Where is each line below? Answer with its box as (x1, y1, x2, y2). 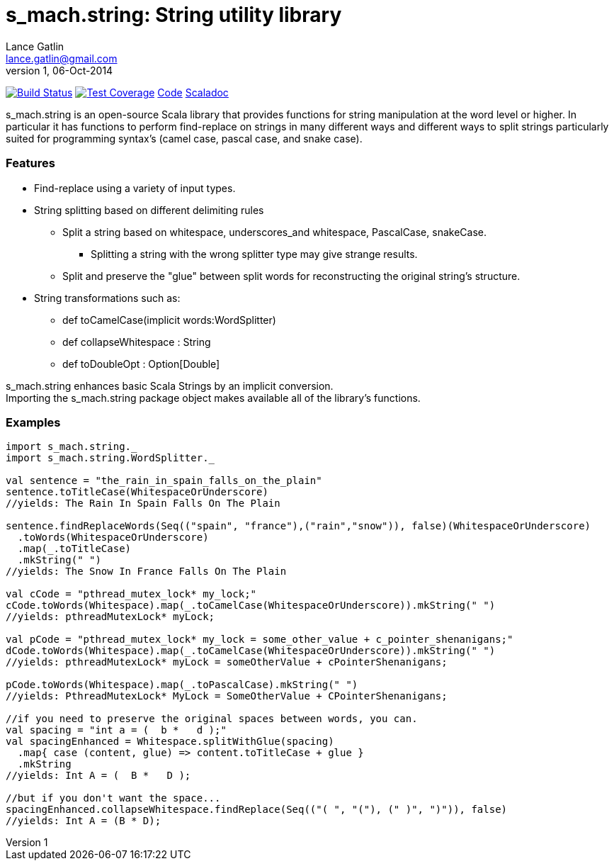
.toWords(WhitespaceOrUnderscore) (17, 532, 209, 544)
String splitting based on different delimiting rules (34, 203, 264, 216)
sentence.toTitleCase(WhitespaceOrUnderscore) (6, 486, 268, 498)
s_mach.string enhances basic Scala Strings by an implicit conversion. (6, 379, 334, 392)
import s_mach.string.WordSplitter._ (6, 452, 215, 464)
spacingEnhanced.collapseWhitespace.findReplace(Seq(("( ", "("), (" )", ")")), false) (6, 804, 508, 816)
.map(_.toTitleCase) (17, 543, 132, 555)
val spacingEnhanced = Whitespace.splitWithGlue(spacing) (6, 736, 334, 748)
